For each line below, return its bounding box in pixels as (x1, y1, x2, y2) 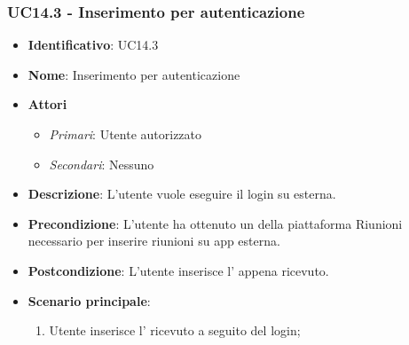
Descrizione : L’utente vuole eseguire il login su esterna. (28, 184, 336, 203)
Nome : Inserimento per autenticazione (28, 65, 240, 83)
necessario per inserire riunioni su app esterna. (28, 231, 280, 250)
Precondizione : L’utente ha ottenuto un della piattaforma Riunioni (28, 214, 403, 232)
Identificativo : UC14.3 (28, 35, 159, 54)
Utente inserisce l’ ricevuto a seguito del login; (49, 321, 301, 340)
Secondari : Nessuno (49, 154, 154, 173)
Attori (28, 95, 67, 114)
